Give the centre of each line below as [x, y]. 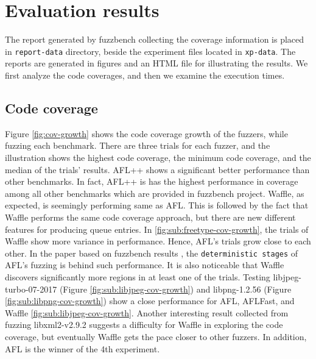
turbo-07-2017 [31, 289]
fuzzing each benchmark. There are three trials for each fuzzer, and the [138, 145]
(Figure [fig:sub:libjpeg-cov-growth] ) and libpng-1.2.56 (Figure [175, 289]
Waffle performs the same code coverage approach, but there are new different [150, 217]
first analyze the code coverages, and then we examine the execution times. [145, 75]
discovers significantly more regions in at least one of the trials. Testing [138, 276]
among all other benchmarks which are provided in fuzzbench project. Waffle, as [155, 193]
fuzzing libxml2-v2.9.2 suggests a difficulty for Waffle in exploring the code [144, 325]
